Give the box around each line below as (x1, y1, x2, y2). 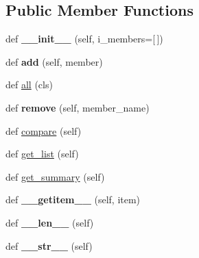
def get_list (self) (5, 146, 79, 161)
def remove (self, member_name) (5, 100, 150, 114)
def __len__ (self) (5, 215, 94, 229)
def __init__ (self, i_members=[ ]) (5, 31, 163, 46)
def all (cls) (5, 77, 53, 92)
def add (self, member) (5, 54, 103, 68)
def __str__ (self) (5, 238, 93, 253)
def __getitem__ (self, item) (5, 192, 141, 207)
